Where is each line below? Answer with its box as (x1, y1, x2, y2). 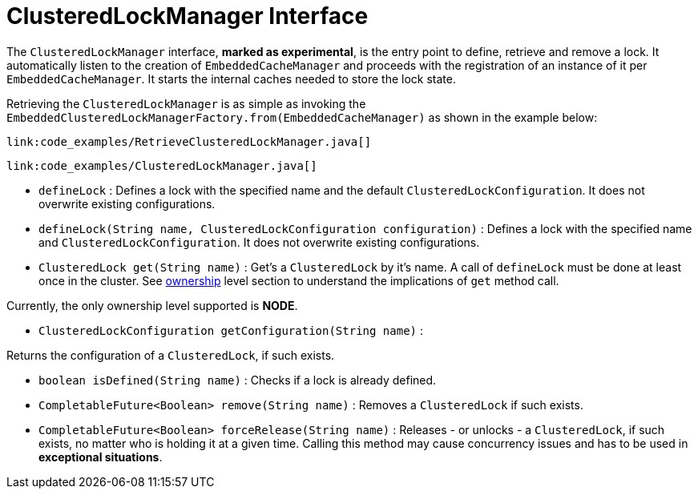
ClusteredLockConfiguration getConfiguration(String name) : (38, 323, 423, 337)
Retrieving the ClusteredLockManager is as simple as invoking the (6, 96, 366, 111)
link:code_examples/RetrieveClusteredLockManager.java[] (6, 135, 372, 148)
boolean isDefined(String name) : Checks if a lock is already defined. (38, 372, 437, 387)
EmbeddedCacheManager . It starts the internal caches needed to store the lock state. (6, 71, 457, 86)
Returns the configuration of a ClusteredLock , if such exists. (6, 348, 335, 362)
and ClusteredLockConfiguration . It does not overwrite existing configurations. (38, 235, 480, 249)
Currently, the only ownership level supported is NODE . (6, 298, 298, 312)
